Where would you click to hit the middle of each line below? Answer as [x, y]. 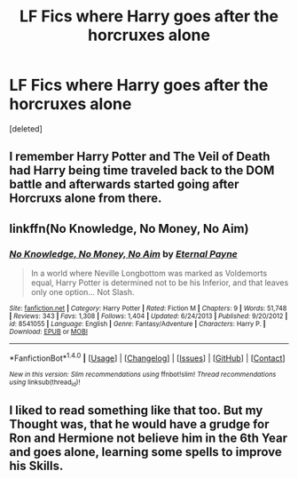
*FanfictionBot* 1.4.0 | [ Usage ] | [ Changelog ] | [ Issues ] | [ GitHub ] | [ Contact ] [147, 357]
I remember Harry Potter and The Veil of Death [140, 157]
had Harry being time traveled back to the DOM [142, 171]
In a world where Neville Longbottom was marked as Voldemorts [149, 274]
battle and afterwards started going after [124, 184]
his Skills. [36, 466]
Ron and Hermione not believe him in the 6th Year [149, 439]
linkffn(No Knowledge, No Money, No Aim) [129, 228]
